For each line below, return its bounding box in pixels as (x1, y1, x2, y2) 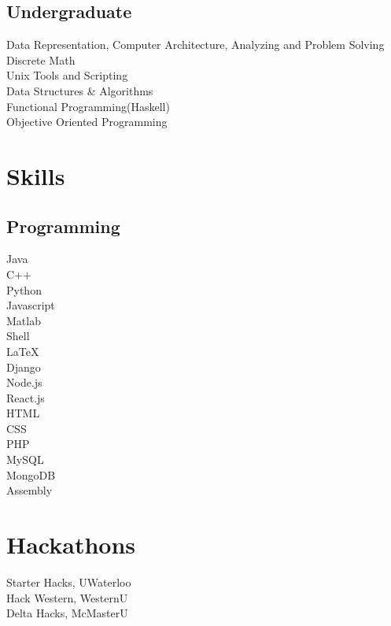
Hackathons (6, 528, 136, 561)
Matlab (6, 312, 41, 328)
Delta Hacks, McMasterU (6, 605, 128, 621)
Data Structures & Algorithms (6, 82, 153, 98)
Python (6, 281, 42, 298)
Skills (6, 159, 65, 191)
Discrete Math (6, 51, 76, 68)
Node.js (6, 374, 42, 391)
